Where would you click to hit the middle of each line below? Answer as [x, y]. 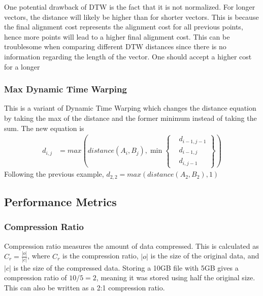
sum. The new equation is [44, 128]
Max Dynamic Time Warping [65, 89]
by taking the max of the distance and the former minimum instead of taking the [130, 118]
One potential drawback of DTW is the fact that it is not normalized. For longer [130, 7]
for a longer [22, 66]
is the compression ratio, [100, 256]
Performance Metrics [60, 202]
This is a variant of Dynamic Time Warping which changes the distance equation [130, 108]
